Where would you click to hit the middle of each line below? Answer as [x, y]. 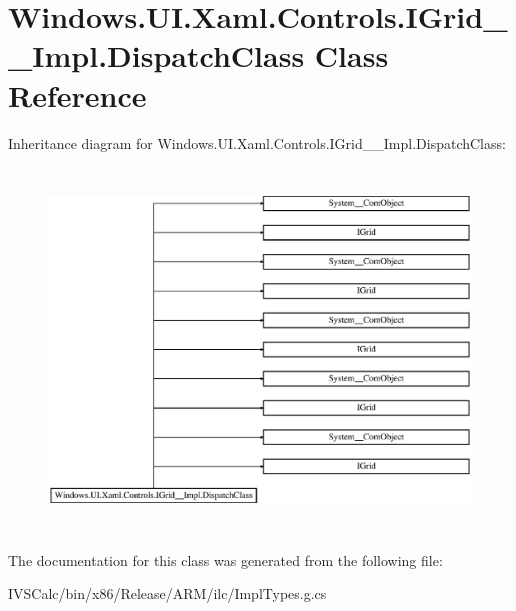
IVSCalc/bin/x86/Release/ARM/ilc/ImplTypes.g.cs [167, 593]
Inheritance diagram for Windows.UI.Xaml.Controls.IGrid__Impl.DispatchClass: [257, 142]
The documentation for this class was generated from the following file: [225, 559]
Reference [77, 94]
